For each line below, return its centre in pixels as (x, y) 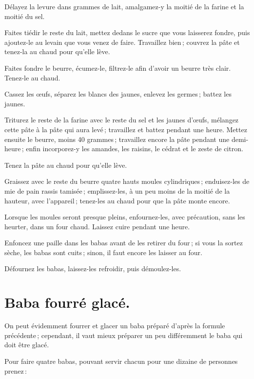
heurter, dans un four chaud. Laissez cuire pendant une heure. (97, 226)
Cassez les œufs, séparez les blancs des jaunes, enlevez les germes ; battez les (118, 94)
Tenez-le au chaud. (32, 77)
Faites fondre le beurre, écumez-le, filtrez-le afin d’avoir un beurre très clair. (118, 68)
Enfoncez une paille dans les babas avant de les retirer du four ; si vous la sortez (124, 243)
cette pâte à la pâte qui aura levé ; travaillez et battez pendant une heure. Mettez (126, 129)
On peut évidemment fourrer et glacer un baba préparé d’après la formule (115, 326)
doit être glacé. (27, 345)
